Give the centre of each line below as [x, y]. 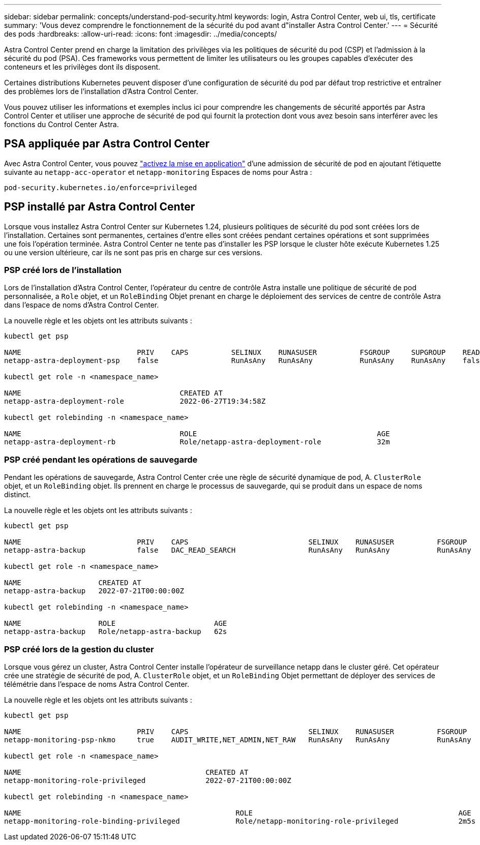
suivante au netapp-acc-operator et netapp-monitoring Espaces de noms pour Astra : [158, 172]
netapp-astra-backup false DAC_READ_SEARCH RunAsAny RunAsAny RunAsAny [238, 550]
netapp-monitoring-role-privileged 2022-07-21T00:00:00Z [148, 780]
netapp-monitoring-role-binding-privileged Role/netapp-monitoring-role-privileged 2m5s [240, 821]
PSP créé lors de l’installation [63, 270]
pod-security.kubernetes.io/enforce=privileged [101, 187]
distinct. [18, 495]
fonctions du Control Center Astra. [62, 124]
